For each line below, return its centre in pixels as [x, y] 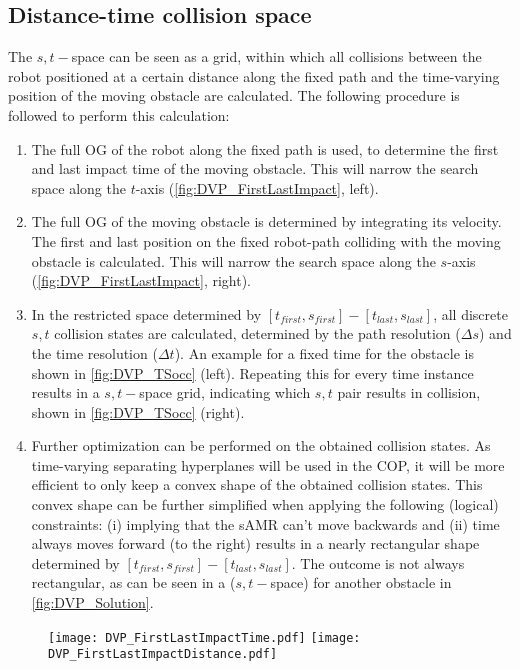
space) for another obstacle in [361, 582]
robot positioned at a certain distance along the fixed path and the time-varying [254, 75]
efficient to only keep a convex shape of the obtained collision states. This [257, 484]
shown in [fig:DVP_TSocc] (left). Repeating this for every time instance [252, 372]
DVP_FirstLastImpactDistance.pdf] [163, 654]
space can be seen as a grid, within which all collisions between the [276, 56]
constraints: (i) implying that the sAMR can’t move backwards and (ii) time [265, 523]
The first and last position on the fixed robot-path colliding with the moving [266, 240]
